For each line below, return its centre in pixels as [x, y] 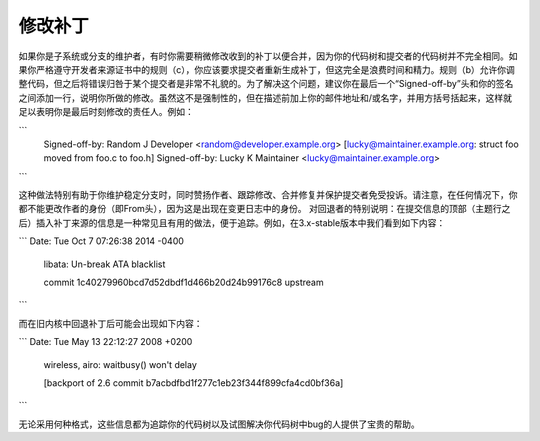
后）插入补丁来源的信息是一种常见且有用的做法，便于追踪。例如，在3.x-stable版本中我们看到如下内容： [232, 222]
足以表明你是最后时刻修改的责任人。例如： [106, 112]
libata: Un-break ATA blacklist [104, 264]
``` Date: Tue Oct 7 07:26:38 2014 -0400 [101, 241]
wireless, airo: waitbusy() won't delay [120, 364]
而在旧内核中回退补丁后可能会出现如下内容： [110, 323]
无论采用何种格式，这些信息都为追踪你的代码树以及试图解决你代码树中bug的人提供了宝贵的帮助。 [219, 424]
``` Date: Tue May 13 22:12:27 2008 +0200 [105, 342]
